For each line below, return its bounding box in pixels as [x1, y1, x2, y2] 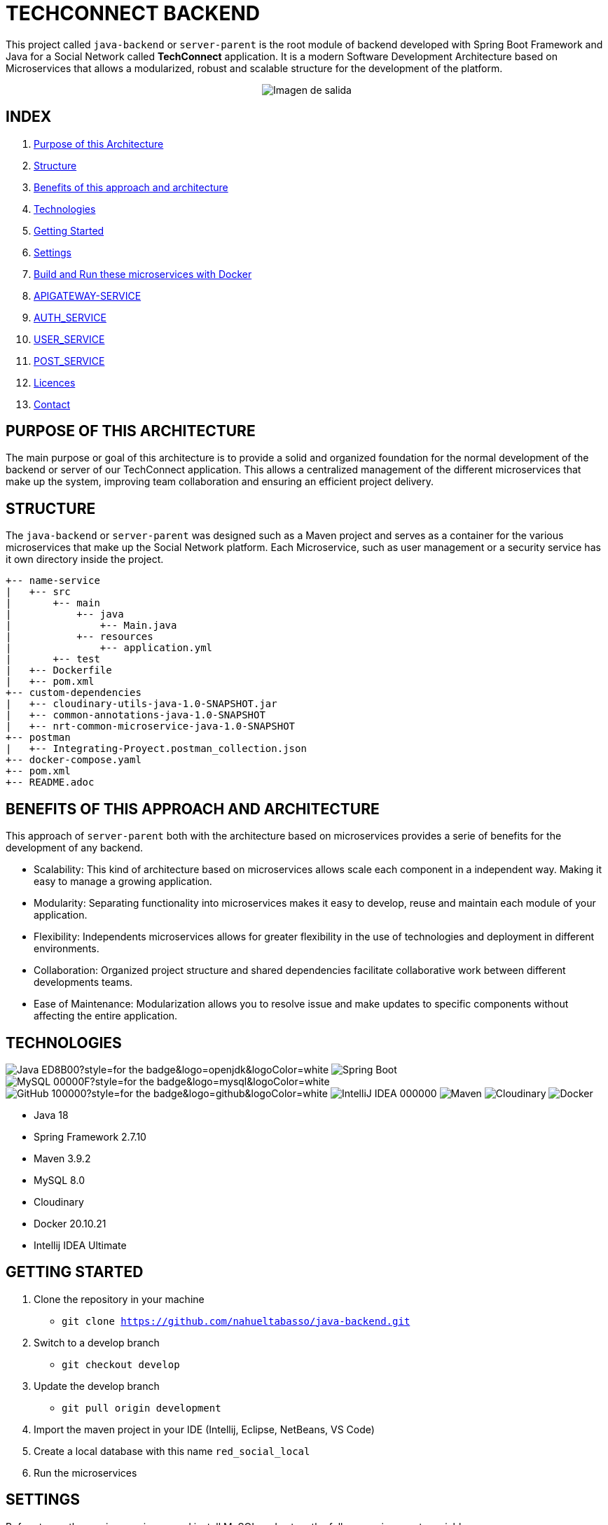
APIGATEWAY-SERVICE [34, 289, 141, 302]
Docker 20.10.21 [34, 1217, 106, 1230]
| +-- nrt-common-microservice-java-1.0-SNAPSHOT [6, 720, 296, 732]
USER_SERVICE [34, 333, 105, 345]
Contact [34, 398, 70, 410]
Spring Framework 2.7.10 [34, 1130, 146, 1143]
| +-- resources [6, 631, 153, 643]
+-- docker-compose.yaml [6, 754, 141, 766]
